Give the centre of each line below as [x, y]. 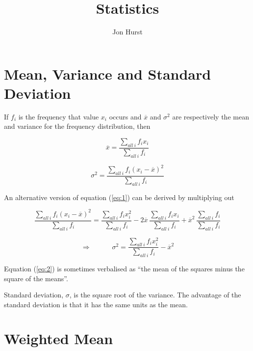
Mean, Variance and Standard [108, 73]
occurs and [125, 116]
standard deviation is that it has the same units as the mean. [96, 304]
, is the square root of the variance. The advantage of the [155, 295]
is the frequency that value [59, 116]
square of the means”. [36, 278]
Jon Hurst [127, 32]
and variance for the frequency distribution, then [77, 126]
